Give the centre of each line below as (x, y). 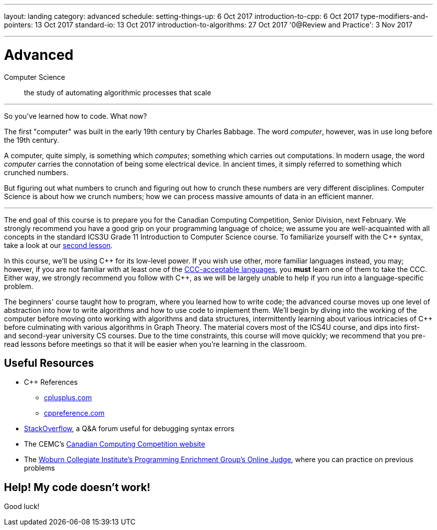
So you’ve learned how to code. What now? (76, 116)
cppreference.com (74, 413)
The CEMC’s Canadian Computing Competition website (115, 444)
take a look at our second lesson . (58, 245)
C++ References (51, 382)
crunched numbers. (36, 172)
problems (39, 468)
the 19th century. (32, 140)
